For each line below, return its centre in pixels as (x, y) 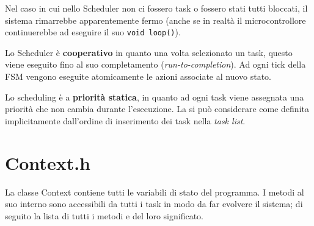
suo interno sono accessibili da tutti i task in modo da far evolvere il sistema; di (154, 204)
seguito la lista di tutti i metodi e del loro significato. (104, 215)
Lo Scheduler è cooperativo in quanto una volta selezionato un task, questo (149, 52)
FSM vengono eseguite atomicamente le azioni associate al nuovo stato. (138, 76)
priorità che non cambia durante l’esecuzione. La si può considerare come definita (157, 109)
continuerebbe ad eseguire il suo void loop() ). (93, 32)
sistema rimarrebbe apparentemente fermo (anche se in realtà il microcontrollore (155, 20)
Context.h (48, 162)
